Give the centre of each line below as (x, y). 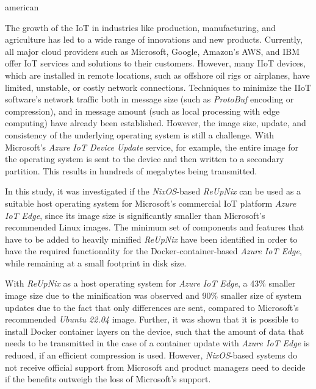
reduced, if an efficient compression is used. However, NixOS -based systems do (151, 355)
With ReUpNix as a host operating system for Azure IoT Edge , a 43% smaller (150, 283)
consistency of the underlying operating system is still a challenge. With (140, 134)
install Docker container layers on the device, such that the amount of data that (155, 331)
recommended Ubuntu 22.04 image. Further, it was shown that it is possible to (152, 319)
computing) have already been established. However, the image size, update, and (156, 123)
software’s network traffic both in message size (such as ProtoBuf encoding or (149, 99)
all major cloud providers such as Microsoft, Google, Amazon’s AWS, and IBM (153, 51)
